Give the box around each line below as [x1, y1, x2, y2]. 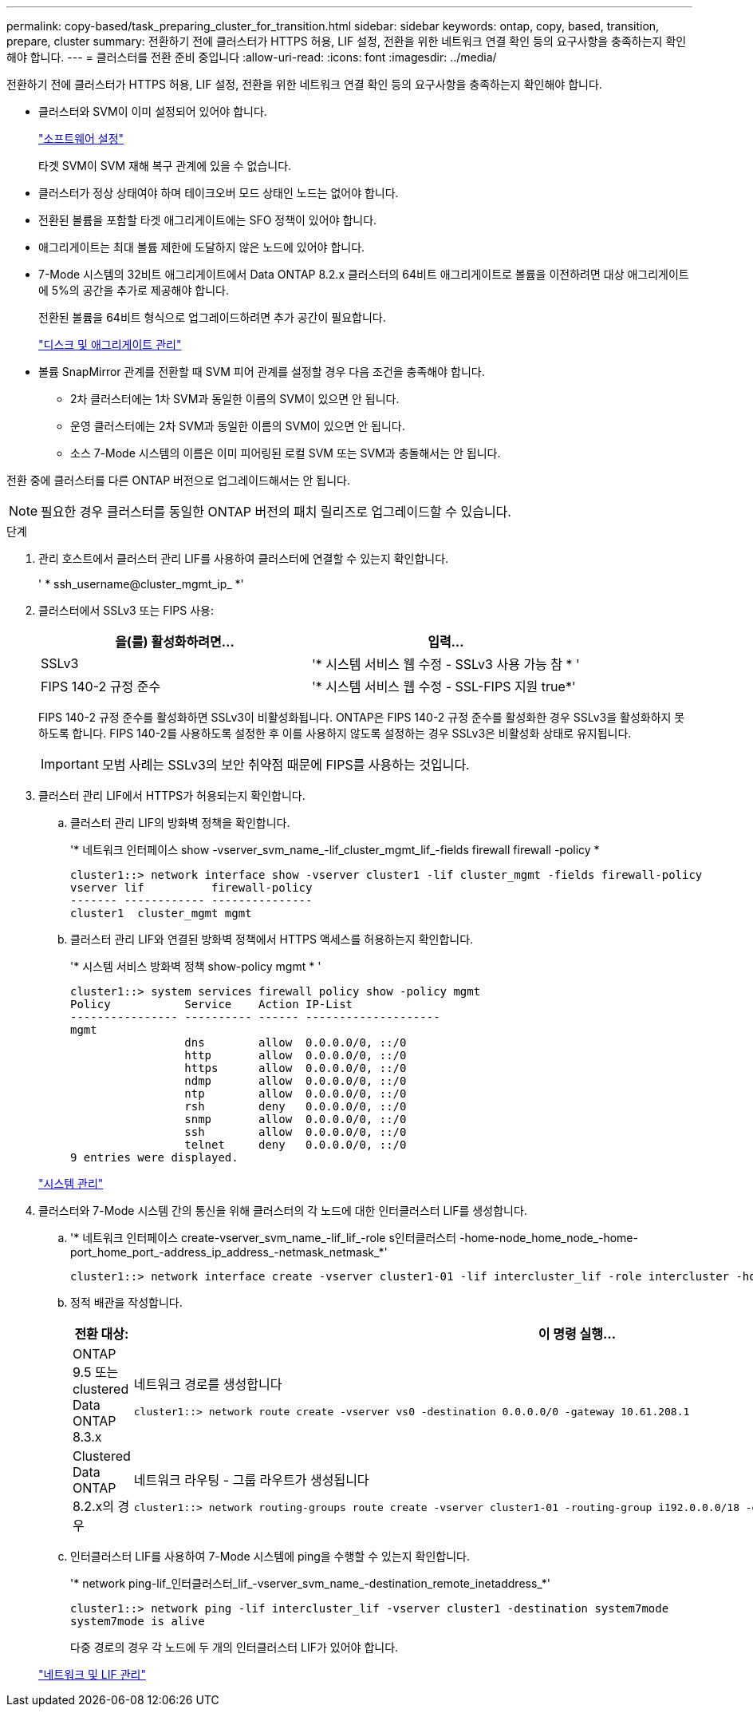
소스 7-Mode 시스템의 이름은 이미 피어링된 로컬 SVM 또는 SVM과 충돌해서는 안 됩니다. [70, 446, 501, 460]
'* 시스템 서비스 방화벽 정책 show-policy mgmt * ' [70, 959, 321, 973]
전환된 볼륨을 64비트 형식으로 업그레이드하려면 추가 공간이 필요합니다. [38, 311, 386, 324]
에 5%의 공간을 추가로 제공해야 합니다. [38, 283, 229, 297]
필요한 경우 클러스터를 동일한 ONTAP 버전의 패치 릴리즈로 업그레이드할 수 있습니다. [41, 504, 511, 520]
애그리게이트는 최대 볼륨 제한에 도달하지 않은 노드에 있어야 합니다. [38, 240, 365, 254]
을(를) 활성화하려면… [115, 634, 235, 650]
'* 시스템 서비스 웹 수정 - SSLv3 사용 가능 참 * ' [311, 656, 580, 672]
